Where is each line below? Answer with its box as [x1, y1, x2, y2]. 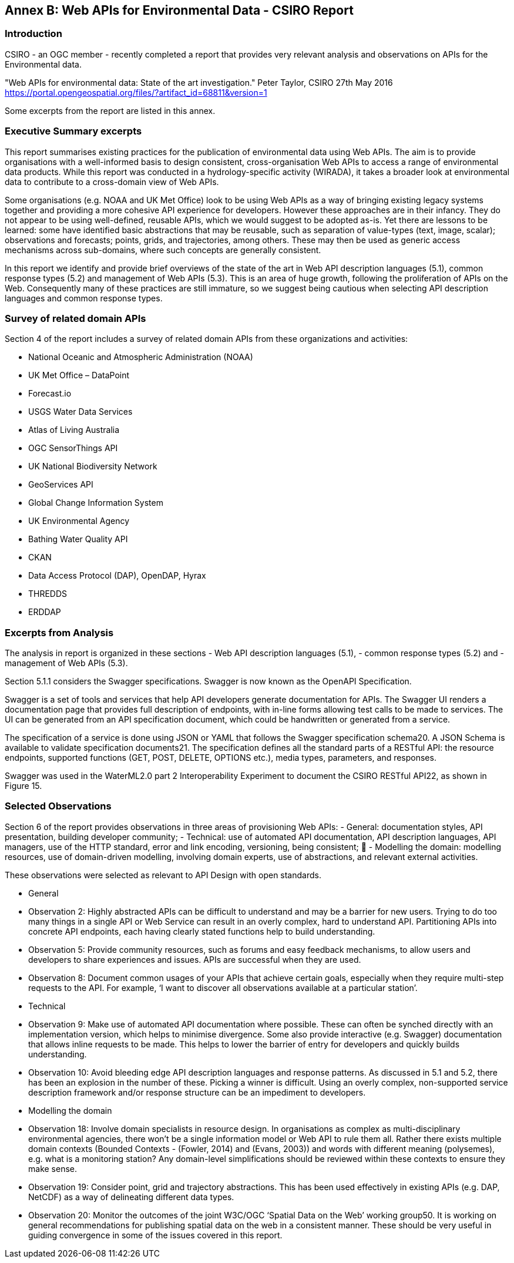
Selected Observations [5, 800, 112, 812]
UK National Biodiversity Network [28, 461, 157, 472]
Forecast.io [28, 388, 72, 399]
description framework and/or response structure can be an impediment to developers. [28, 1087, 366, 1097]
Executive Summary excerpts [5, 125, 142, 137]
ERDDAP [28, 607, 61, 617]
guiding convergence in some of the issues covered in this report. [28, 1230, 283, 1240]
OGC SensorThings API [28, 443, 118, 454]
